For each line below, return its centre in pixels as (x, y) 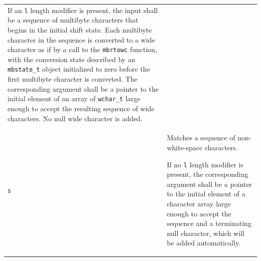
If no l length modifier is (205, 164)
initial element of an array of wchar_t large (74, 98)
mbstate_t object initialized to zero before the (79, 69)
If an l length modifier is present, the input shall (83, 10)
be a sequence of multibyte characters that (73, 20)
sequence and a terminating (209, 223)
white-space (185, 147)
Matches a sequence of (201, 138)
